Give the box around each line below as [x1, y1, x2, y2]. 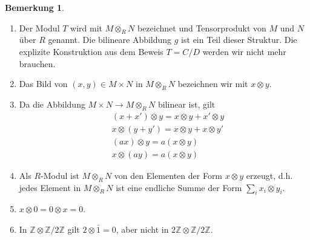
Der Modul [19, 21, 60, 34]
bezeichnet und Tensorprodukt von [137, 21, 266, 34]
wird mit [70, 21, 103, 34]
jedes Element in [19, 181, 81, 193]
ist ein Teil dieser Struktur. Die [181, 33, 297, 46]
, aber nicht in [116, 223, 169, 236]
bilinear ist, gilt [158, 97, 216, 110]
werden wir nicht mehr [202, 45, 286, 57]
